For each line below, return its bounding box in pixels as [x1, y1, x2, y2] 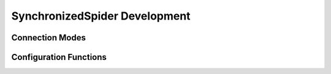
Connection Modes [11, 32, 86, 43]
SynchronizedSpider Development [11, 9, 191, 23]
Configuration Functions [11, 52, 107, 62]
